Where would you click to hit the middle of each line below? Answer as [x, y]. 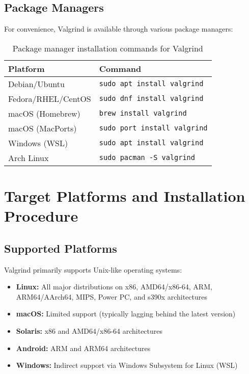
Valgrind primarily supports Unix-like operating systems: [93, 269]
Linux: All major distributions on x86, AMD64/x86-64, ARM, [114, 287]
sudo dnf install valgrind [151, 99]
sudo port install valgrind [153, 128]
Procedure [41, 216]
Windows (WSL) [38, 143]
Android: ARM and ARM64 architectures [83, 348]
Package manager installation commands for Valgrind [108, 48]
